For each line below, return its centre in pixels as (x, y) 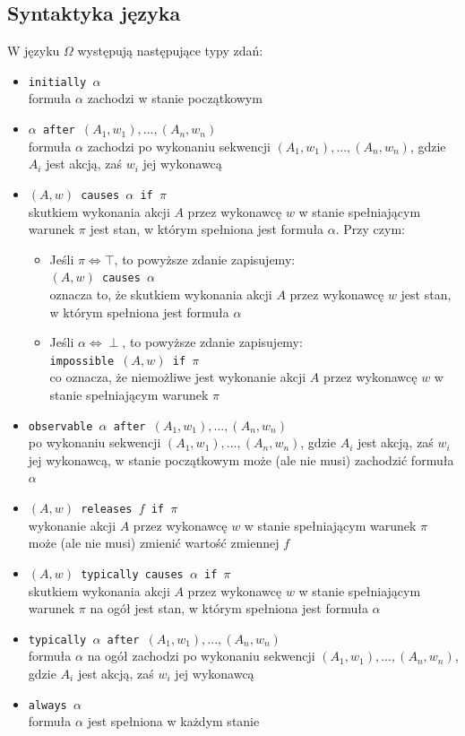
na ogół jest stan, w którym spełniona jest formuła (229, 608)
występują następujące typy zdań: (170, 51)
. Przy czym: (370, 229)
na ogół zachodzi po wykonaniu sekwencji (201, 656)
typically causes (132, 574)
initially (57, 82)
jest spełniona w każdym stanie (173, 721)
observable (60, 426)
